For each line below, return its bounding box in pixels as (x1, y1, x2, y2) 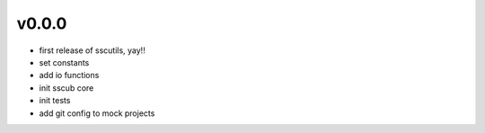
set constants (39, 57, 90, 67)
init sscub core (39, 82, 94, 93)
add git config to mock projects (39, 108, 155, 119)
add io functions (39, 70, 100, 81)
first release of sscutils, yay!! (39, 45, 145, 56)
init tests (39, 95, 71, 106)
